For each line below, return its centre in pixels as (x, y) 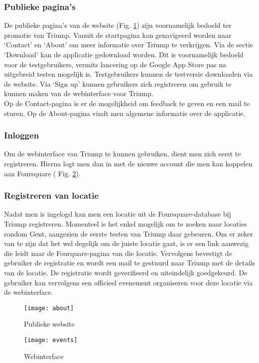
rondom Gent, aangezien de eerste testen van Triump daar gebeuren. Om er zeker (129, 233)
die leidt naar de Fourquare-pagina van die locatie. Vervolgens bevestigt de (118, 253)
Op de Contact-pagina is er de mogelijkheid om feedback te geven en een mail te (127, 103)
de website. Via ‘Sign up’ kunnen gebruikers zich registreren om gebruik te (118, 83)
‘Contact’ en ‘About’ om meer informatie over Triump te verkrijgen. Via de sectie (129, 45)
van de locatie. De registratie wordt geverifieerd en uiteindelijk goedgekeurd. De (126, 272)
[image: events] (51, 340)
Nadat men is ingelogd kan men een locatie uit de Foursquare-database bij (118, 214)
